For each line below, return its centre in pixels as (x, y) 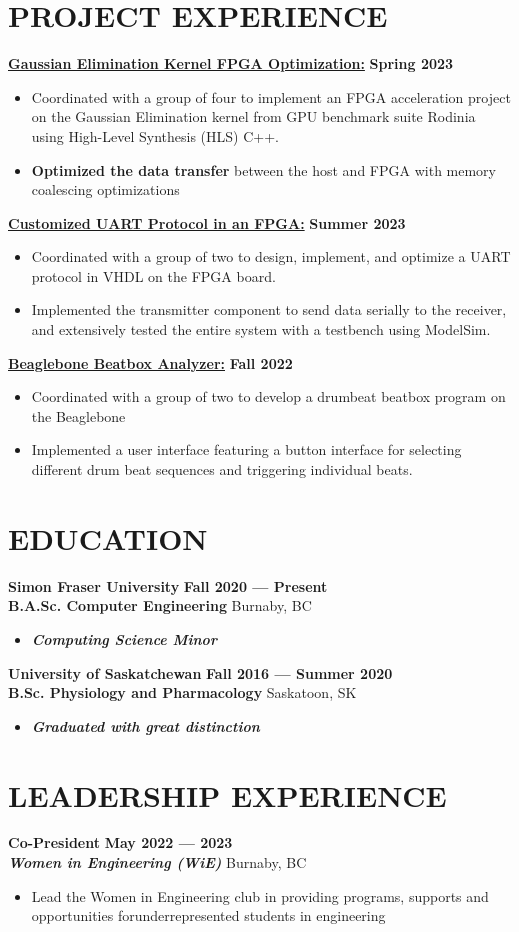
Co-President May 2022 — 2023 (120, 842)
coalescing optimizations (105, 189)
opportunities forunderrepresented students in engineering (208, 915)
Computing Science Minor (124, 638)
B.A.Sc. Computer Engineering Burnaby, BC (160, 605)
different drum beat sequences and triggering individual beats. (222, 469)
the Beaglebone (78, 415)
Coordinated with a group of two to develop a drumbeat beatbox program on (268, 396)
